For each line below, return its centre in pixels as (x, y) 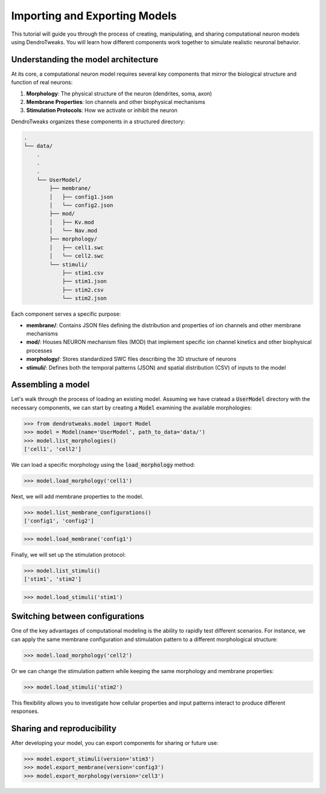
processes (39, 350)
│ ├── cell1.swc (76, 247)
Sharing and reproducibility (64, 728)
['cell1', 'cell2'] (53, 449)
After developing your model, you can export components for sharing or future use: (115, 743)
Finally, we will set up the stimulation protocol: (69, 555)
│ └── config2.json (81, 205)
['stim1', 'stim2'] (53, 579)
